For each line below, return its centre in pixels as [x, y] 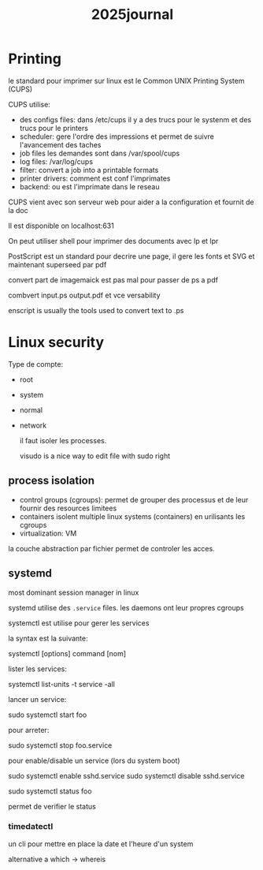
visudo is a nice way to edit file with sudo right [95, 456]
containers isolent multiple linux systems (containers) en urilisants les [132, 516]
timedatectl [31, 827]
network [33, 425]
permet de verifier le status [52, 806]
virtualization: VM [48, 533]
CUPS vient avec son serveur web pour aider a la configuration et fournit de [131, 202]
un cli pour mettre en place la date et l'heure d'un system [101, 844]
